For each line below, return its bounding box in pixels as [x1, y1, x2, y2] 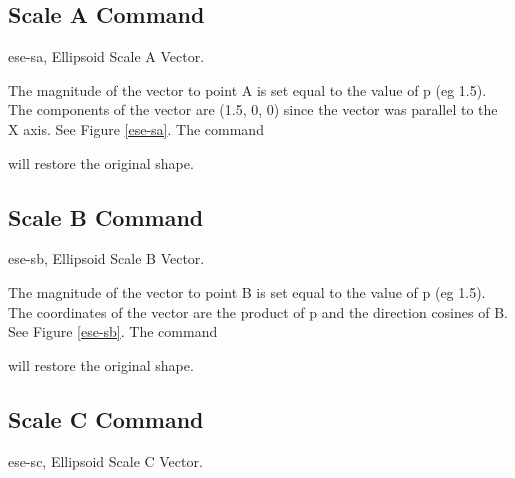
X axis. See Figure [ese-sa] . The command [8, 118, 264, 139]
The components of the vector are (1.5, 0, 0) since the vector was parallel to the [8, 99, 498, 120]
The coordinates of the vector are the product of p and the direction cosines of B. [8, 301, 508, 322]
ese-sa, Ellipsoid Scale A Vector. [8, 46, 205, 67]
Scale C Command [8, 403, 204, 434]
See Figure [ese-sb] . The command [8, 321, 218, 342]
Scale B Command [8, 201, 204, 232]
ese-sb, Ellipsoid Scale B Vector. [8, 248, 205, 269]
